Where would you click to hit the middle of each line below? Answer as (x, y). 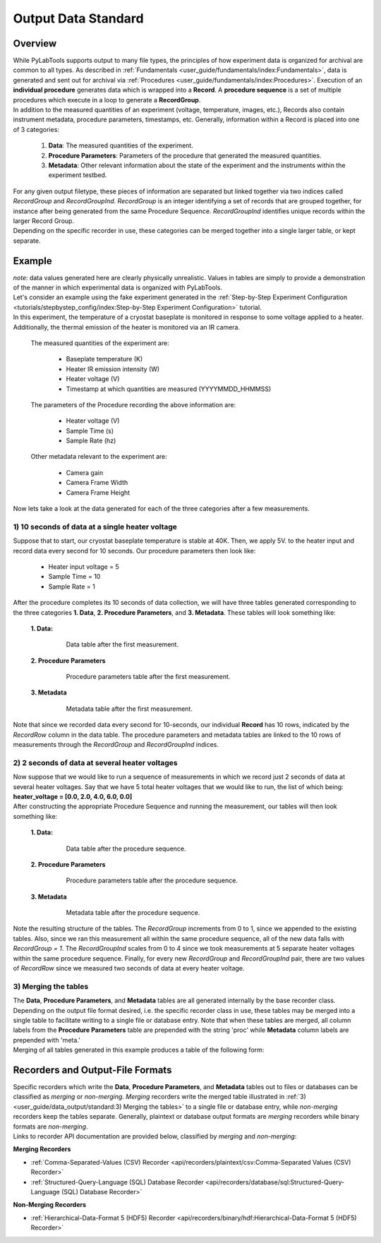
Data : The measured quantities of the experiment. (121, 145)
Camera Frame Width (97, 483)
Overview (35, 43)
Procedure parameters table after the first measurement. (148, 677)
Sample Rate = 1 (72, 587)
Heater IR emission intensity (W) (113, 369)
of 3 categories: (36, 129)
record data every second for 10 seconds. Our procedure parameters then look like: (134, 551)
